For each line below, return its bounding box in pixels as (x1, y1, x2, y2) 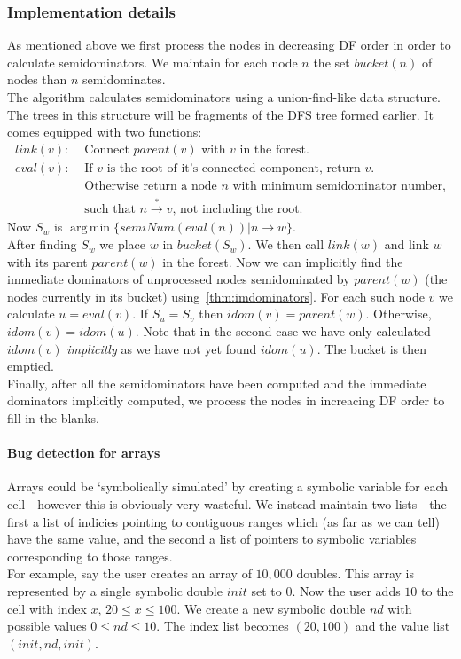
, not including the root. (172, 203, 303, 216)
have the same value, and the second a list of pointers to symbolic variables (7, 530, 417, 548)
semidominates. (82, 70, 166, 89)
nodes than (7, 70, 67, 89)
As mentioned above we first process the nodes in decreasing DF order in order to (7, 35, 451, 54)
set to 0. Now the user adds (251, 581, 401, 600)
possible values (7, 616, 87, 635)
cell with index (7, 599, 87, 617)
